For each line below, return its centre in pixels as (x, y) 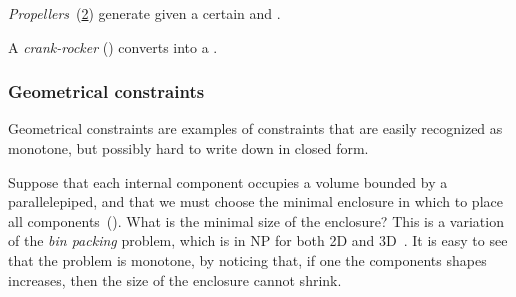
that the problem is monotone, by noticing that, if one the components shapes (247, 259)
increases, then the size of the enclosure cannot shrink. (175, 279)
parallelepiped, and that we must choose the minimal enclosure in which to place (255, 201)
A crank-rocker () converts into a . (113, 46)
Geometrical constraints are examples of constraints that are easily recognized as (255, 128)
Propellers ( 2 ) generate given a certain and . (144, 13)
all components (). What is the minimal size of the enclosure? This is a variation (256, 220)
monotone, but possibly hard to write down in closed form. (188, 148)
